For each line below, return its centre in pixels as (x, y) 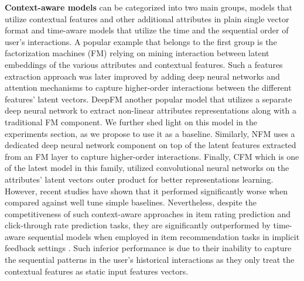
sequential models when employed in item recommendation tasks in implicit (164, 236)
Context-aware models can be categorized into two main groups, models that (149, 7)
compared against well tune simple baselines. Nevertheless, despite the (131, 202)
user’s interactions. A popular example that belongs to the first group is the (141, 41)
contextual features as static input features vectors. (97, 271)
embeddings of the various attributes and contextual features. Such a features (144, 64)
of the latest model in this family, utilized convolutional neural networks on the (147, 168)
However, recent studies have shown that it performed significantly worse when (146, 191)
